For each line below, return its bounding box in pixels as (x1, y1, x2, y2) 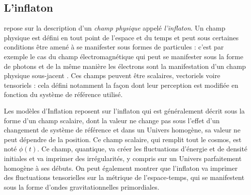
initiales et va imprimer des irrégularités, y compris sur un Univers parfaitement (4, 153, 242, 163)
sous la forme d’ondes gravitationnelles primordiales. (4, 181, 159, 192)
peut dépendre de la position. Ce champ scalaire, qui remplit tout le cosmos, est (4, 134, 242, 144)
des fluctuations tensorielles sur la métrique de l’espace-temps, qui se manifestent (4, 172, 245, 182)
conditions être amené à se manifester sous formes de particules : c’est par (4, 42, 224, 52)
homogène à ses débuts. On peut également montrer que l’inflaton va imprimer (4, 162, 238, 173)
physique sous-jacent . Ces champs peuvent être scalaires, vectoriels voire (4, 70, 220, 81)
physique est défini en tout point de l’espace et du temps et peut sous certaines (4, 32, 239, 42)
